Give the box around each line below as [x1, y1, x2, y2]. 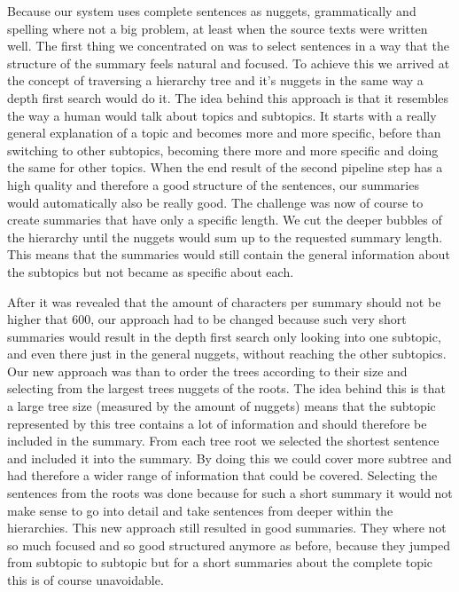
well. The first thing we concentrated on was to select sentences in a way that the [7, 36, 449, 55]
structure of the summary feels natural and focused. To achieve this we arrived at [7, 53, 450, 72]
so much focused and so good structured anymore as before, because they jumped [7, 535, 450, 554]
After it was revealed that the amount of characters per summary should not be [7, 292, 441, 311]
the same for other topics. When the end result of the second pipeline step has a [7, 158, 443, 177]
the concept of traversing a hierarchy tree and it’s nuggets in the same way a [7, 71, 424, 90]
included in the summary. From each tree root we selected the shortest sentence [7, 431, 440, 450]
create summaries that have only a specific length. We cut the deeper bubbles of [7, 210, 442, 229]
